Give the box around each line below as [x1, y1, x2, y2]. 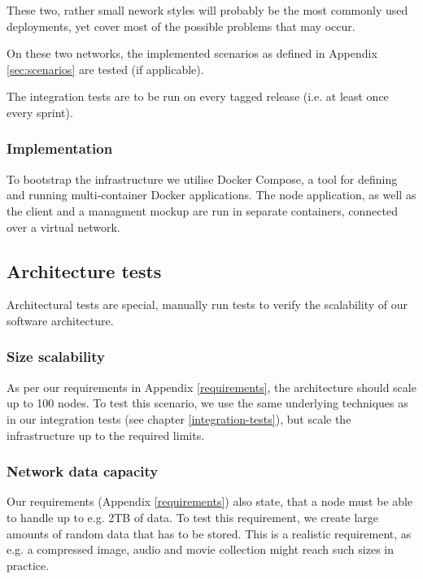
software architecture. [7, 311, 114, 329]
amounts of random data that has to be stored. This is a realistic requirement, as [7, 525, 412, 542]
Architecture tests [7, 258, 162, 283]
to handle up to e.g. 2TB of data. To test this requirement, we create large [7, 508, 379, 525]
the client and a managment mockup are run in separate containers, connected [7, 202, 398, 219]
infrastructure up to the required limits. [7, 426, 205, 443]
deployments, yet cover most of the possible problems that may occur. [7, 17, 355, 34]
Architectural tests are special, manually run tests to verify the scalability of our [7, 296, 408, 313]
